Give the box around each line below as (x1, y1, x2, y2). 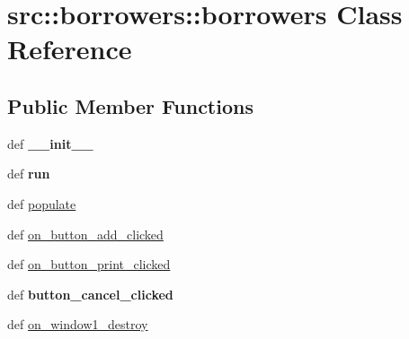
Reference (7, 30, 132, 67)
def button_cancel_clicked (7, 284, 173, 303)
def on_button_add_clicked (7, 224, 164, 243)
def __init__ (7, 134, 93, 152)
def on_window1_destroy (7, 315, 148, 334)
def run (7, 164, 50, 183)
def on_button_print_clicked (7, 255, 171, 274)
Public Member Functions (7, 91, 253, 119)
